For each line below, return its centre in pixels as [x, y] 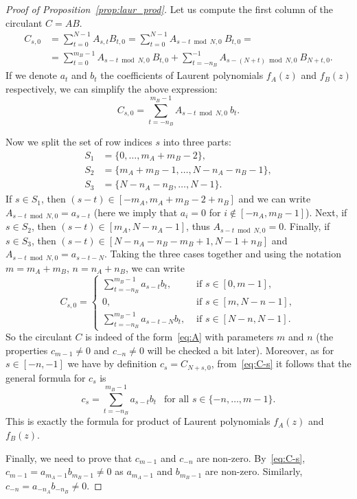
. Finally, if [307, 226]
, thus [198, 226]
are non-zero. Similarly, [254, 471]
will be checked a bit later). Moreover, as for [241, 350]
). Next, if [326, 212]
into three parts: [197, 142]
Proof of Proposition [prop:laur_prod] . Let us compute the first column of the [169, 9]
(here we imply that [136, 212]
